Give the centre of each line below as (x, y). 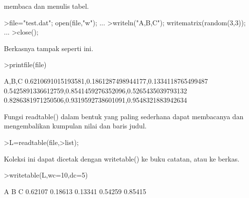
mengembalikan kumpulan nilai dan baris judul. (75, 126)
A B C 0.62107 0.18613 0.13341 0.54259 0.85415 (75, 191)
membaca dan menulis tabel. (46, 6)
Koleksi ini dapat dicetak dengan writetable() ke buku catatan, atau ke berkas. (122, 158)
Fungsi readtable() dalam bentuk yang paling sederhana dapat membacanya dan (124, 116)
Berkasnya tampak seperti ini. (49, 48)
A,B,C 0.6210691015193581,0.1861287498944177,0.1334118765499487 (106, 81)
